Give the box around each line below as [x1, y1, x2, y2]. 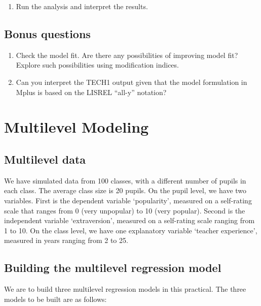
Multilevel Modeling [4, 116, 149, 137]
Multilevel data [4, 151, 86, 167]
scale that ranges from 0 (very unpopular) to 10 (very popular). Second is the [4, 205, 245, 216]
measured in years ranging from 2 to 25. [4, 235, 128, 246]
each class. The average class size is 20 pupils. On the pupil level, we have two [4, 185, 247, 196]
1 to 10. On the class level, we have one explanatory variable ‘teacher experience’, [4, 225, 257, 235]
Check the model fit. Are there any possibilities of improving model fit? [16, 49, 238, 60]
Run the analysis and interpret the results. [16, 1, 148, 11]
